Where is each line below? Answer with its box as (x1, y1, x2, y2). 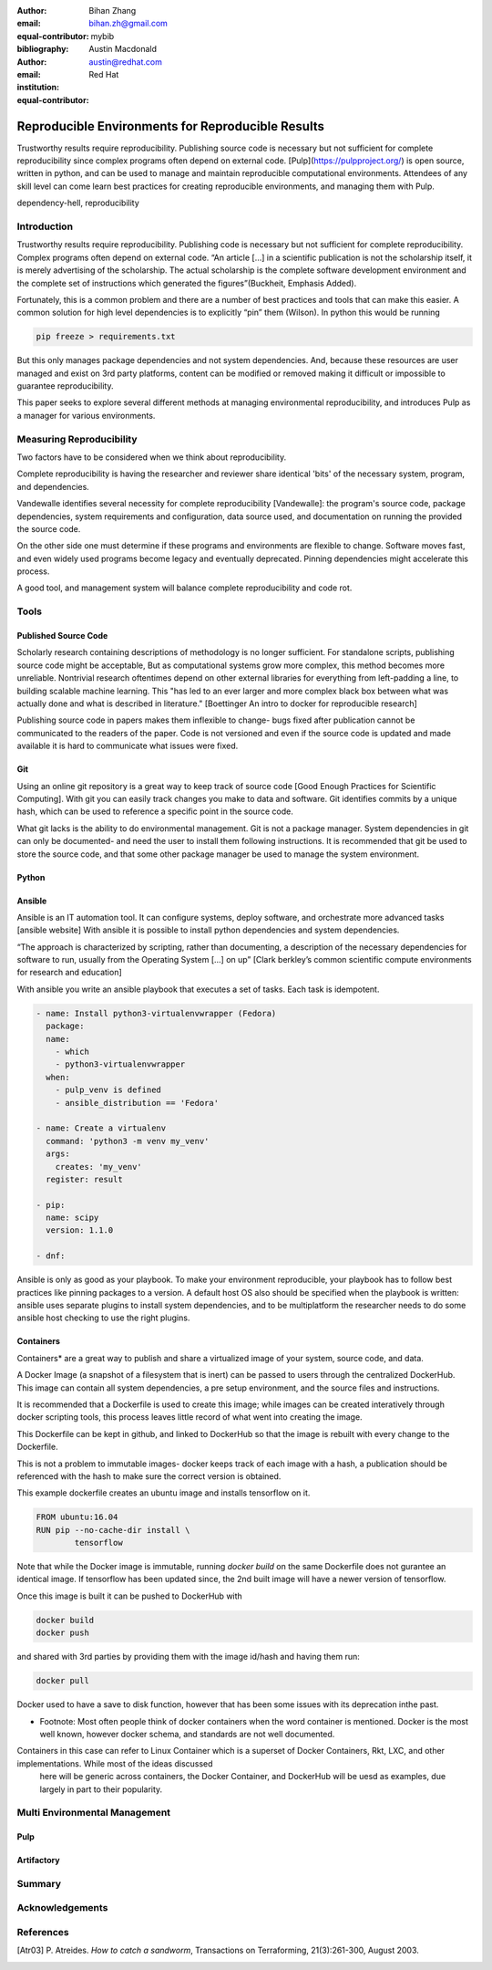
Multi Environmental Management (16, 1807, 171, 1819)
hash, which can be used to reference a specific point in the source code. (16, 806, 293, 817)
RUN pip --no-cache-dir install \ (36, 1525, 190, 1535)
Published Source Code (16, 631, 108, 641)
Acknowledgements (16, 1902, 108, 1914)
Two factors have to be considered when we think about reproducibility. (16, 452, 287, 463)
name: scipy (46, 1213, 99, 1223)
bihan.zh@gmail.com (88, 18, 169, 29)
